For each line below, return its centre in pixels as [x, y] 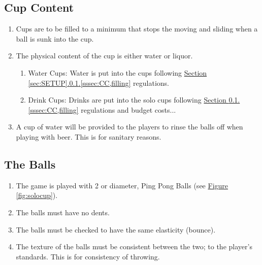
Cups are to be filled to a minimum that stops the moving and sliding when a [137, 29]
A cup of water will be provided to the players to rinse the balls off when [129, 127]
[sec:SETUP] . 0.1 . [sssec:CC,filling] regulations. [99, 82]
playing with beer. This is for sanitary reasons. [89, 136]
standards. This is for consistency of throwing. [88, 256]
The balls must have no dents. [63, 212]
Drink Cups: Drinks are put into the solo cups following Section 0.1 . [134, 100]
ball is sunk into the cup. [55, 38]
